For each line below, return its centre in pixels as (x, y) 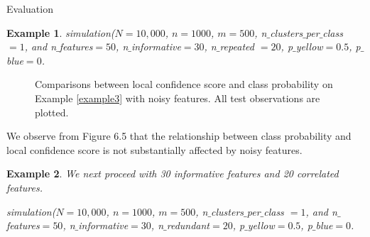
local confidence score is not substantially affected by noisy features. (154, 149)
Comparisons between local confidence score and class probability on (184, 84)
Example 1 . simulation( (61, 32)
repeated (237, 46)
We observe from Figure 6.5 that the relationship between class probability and (179, 136)
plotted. (52, 112)
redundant (188, 225)
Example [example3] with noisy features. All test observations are (178, 98)
